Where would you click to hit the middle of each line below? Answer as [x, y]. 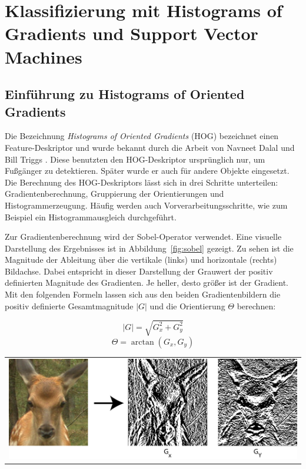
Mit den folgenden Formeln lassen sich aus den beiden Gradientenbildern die [143, 294]
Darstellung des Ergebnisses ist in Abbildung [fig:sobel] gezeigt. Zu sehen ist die [149, 248]
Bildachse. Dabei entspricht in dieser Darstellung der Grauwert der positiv [139, 271]
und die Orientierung [187, 305]
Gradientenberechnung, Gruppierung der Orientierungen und [114, 194]
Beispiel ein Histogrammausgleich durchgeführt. [91, 217]
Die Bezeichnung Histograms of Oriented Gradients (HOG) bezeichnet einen [142, 136]
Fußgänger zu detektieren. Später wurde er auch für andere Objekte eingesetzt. [147, 171]
